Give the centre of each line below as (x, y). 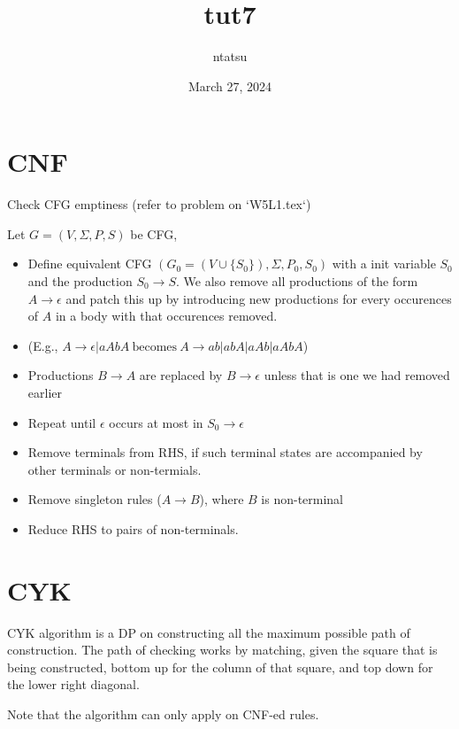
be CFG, (154, 233)
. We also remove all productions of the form (297, 281)
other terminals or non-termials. (115, 469)
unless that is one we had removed (357, 375)
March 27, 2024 (230, 85)
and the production (80, 281)
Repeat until (62, 422)
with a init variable (384, 264)
